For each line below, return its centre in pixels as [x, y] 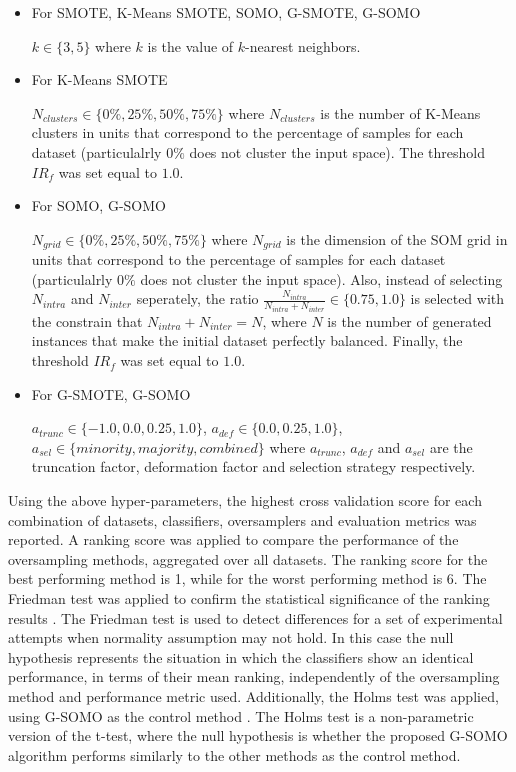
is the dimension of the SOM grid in [397, 238]
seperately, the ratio [197, 298]
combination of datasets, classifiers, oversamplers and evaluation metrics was [242, 519]
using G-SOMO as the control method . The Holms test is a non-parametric [241, 715]
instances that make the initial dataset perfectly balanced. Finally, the [247, 340]
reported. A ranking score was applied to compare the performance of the [233, 539]
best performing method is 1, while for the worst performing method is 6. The [247, 578]
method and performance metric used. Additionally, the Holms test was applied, [253, 695]
